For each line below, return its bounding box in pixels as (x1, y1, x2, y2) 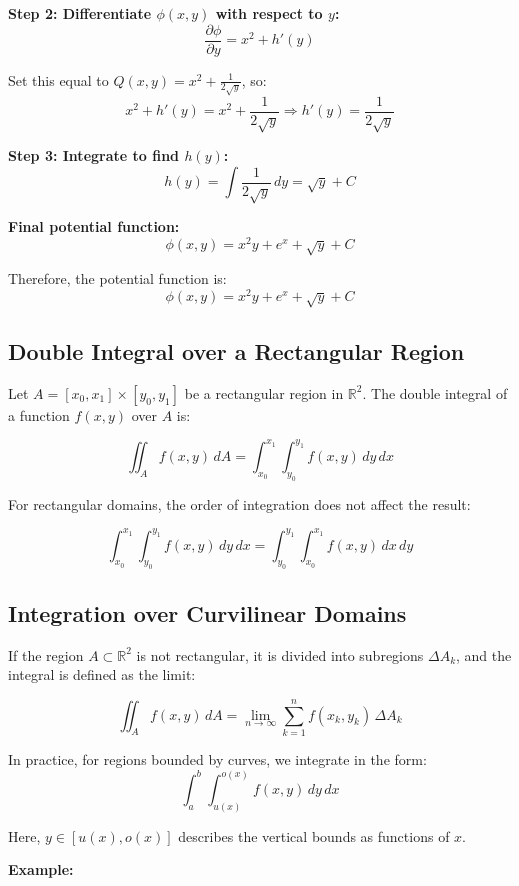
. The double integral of (362, 382, 508, 403)
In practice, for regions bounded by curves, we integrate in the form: (8, 748, 427, 769)
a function (8, 404, 70, 425)
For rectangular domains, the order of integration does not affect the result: (8, 493, 471, 514)
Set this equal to (8, 69, 109, 90)
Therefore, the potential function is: (8, 268, 227, 289)
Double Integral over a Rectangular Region (8, 335, 465, 366)
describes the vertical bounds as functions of (178, 825, 450, 846)
